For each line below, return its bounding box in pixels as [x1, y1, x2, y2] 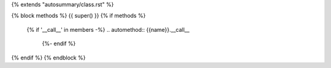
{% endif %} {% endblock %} [11, 54, 86, 61]
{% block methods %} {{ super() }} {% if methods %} [11, 12, 146, 20]
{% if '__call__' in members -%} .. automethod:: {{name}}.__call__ [26, 26, 190, 33]
